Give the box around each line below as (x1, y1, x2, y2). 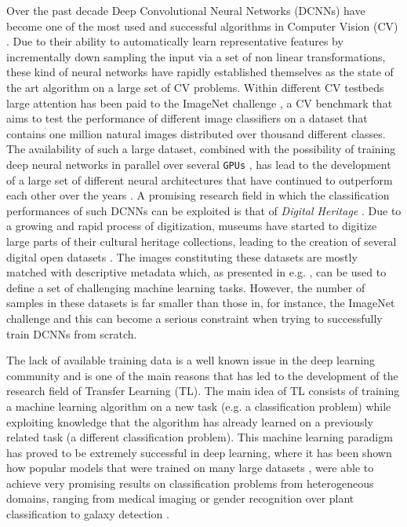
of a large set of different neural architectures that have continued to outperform (6, 171, 393, 188)
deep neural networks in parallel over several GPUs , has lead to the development (6, 156, 391, 172)
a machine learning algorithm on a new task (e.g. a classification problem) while (6, 397, 391, 414)
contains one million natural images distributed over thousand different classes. (6, 125, 386, 141)
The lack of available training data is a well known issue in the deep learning (6, 352, 376, 368)
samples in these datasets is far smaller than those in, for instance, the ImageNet (6, 295, 395, 311)
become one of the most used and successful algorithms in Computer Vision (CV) (6, 17, 398, 34)
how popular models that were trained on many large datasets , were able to (6, 459, 374, 476)
